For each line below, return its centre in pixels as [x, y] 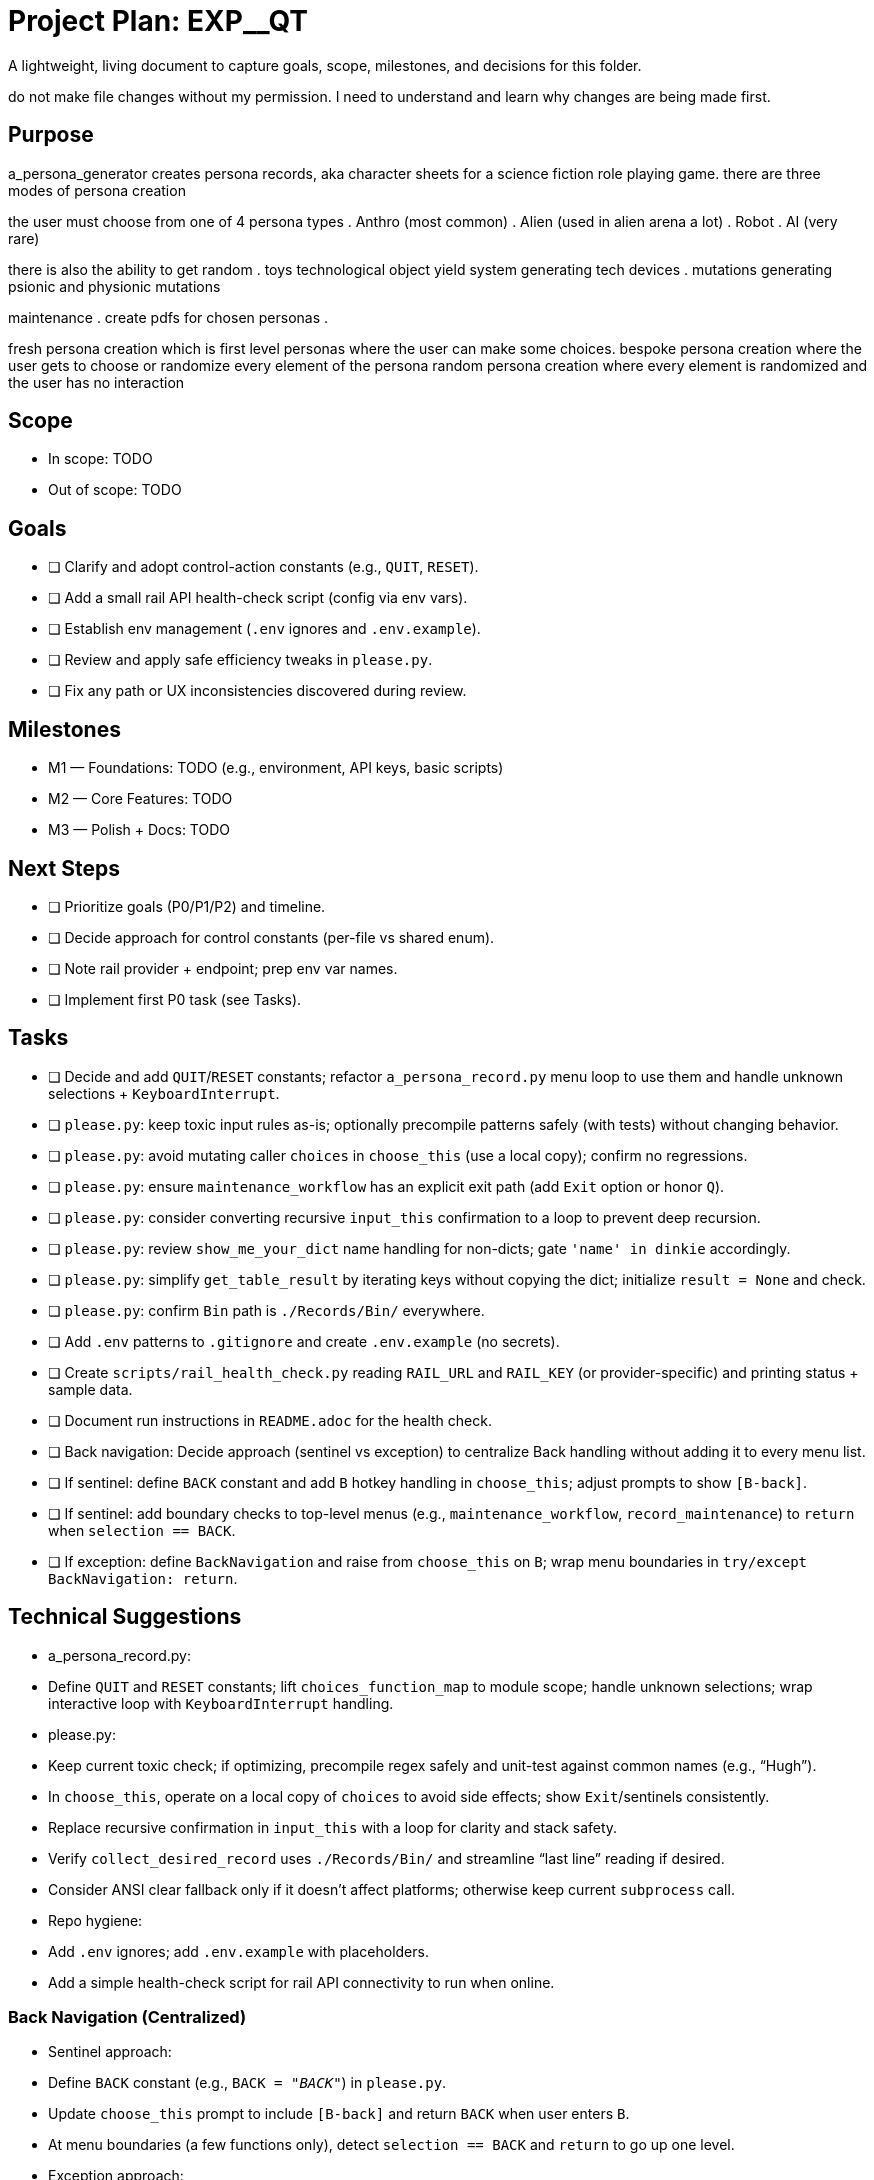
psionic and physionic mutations [114, 286]
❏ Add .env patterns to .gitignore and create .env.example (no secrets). [304, 1341]
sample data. [90, 1389]
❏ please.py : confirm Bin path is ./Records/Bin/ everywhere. [266, 1310]
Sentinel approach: [110, 2052]
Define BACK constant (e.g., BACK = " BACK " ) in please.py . [247, 2083]
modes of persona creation [97, 190]
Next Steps [64, 868]
